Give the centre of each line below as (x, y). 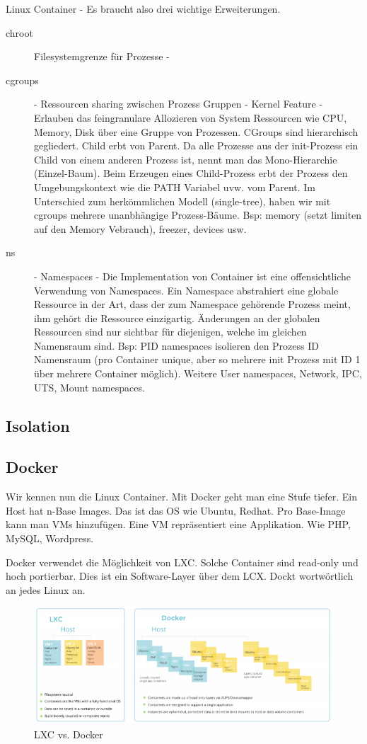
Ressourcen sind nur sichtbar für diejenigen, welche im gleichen (170, 332)
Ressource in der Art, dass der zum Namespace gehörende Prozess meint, (192, 304)
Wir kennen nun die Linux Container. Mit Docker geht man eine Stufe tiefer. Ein (181, 497)
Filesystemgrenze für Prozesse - (102, 56)
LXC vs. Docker (69, 734)
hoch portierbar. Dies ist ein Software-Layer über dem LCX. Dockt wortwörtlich (180, 576)
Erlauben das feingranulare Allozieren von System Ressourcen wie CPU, (191, 117)
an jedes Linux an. (46, 589)
